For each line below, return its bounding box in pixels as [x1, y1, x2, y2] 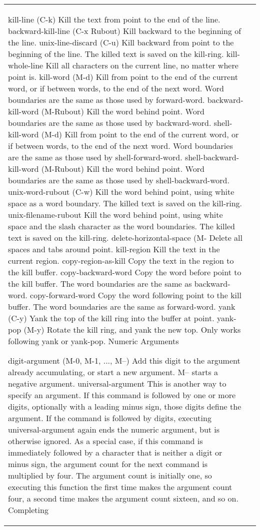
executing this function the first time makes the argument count [8, 481, 232, 493]
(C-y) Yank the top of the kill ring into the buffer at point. [8, 312, 214, 324]
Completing [8, 504, 48, 516]
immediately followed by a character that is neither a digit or [8, 447, 222, 458]
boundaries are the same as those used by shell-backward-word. [8, 174, 229, 186]
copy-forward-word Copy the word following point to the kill [30, 289, 241, 301]
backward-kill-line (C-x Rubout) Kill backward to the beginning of [8, 25, 241, 36]
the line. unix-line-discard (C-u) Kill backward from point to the [8, 36, 234, 48]
